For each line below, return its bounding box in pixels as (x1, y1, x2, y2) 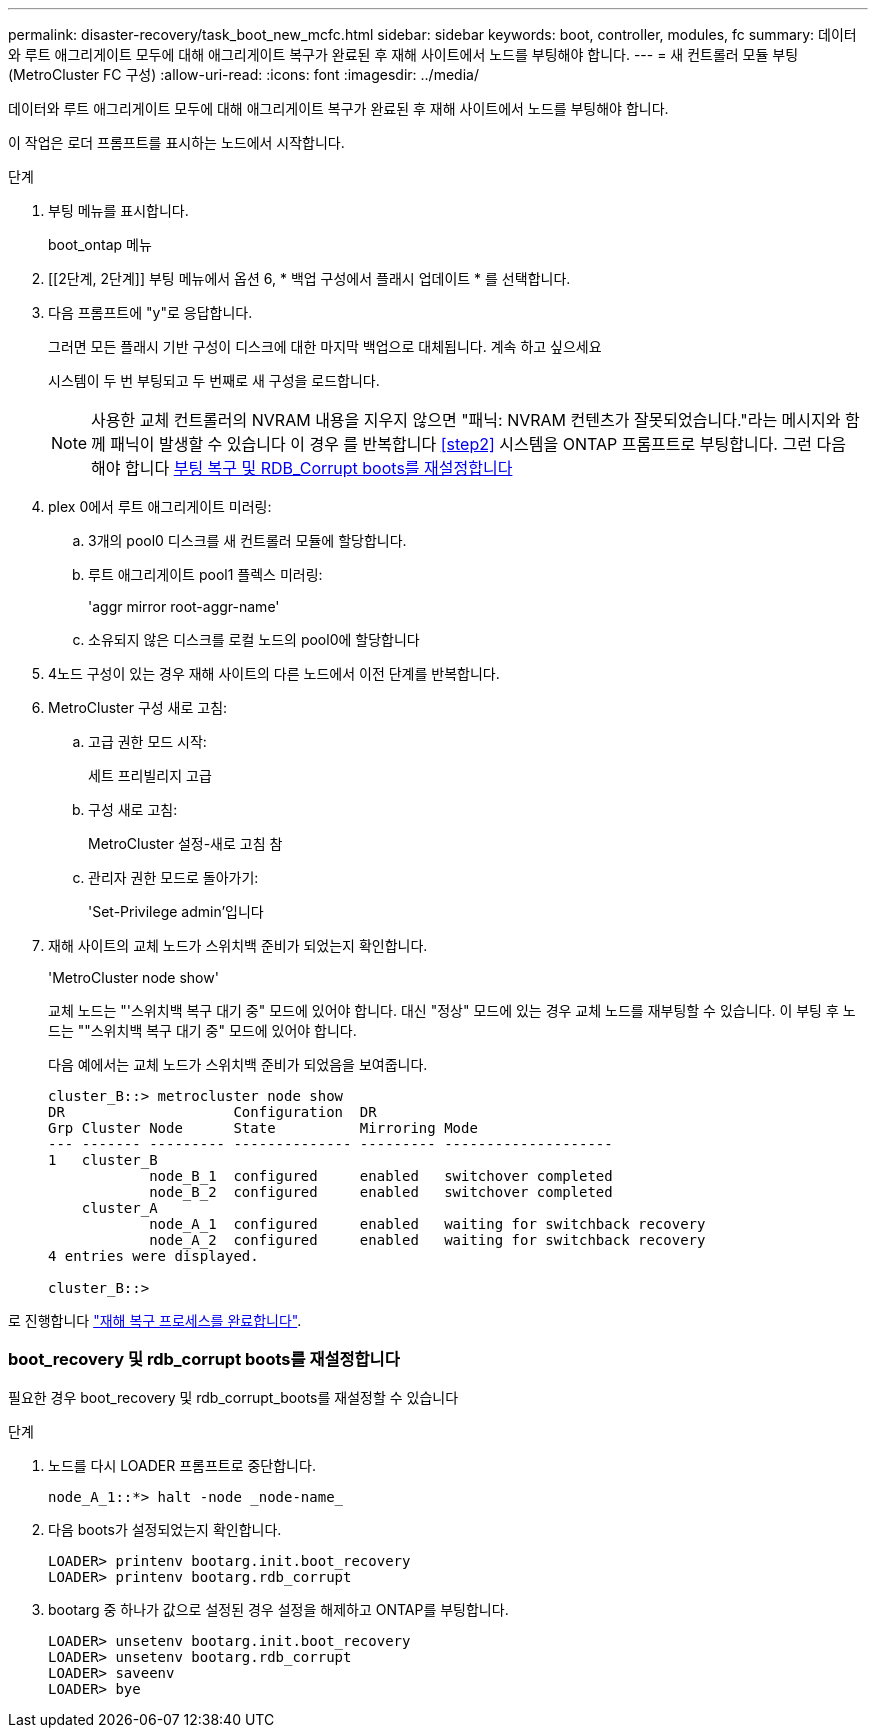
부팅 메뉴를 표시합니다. (48, 202, 189, 219)
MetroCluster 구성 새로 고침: (48, 699, 228, 716)
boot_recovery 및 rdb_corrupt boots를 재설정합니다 (8, 1349, 400, 1370)
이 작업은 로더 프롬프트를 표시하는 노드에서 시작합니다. (8, 134, 345, 151)
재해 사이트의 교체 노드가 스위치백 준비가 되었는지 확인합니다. (48, 937, 428, 954)
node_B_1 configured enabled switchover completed (149, 1168, 613, 1184)
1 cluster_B (48, 1152, 158, 1168)
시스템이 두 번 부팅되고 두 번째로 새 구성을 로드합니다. (48, 372, 380, 389)
